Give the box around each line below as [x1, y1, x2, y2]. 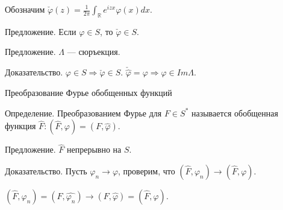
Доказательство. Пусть [5, 165, 87, 177]
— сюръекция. [67, 45, 120, 58]
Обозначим [5, 3, 45, 15]
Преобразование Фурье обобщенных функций [5, 86, 172, 99]
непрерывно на [67, 143, 122, 156]
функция [5, 119, 36, 132]
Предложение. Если [5, 25, 76, 37]
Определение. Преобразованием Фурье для [5, 106, 162, 119]
